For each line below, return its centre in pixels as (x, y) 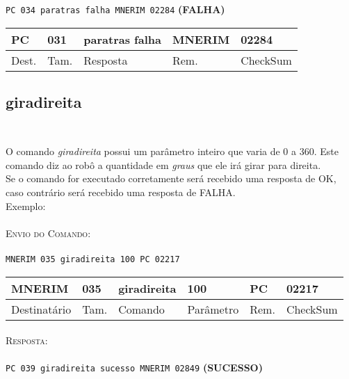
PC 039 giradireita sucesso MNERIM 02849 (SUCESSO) (134, 368)
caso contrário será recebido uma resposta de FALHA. (121, 192)
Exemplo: (26, 205)
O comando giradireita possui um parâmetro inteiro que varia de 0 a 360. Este (172, 151)
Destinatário (41, 309)
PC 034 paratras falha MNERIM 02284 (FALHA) (115, 9)
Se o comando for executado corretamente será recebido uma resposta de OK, (171, 178)
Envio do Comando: (48, 233)
